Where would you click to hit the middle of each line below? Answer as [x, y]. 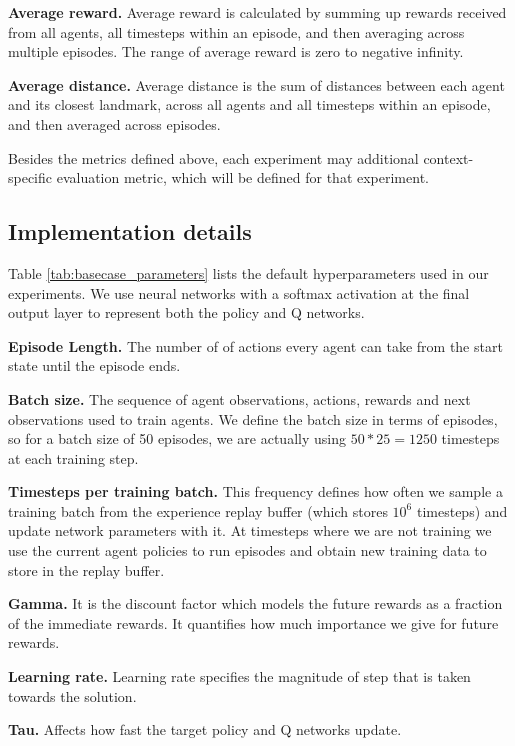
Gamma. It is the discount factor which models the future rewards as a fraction [255, 603]
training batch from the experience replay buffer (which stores [198, 510]
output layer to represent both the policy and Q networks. [186, 312]
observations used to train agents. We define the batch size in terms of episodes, [253, 418]
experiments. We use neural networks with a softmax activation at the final [239, 292]
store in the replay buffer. [86, 569]
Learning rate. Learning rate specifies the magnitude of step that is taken [239, 676]
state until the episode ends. [94, 365]
